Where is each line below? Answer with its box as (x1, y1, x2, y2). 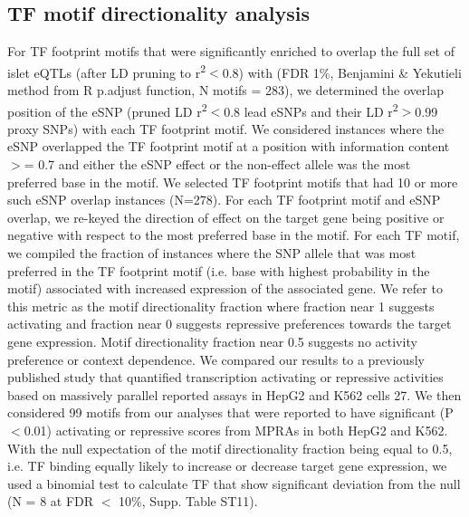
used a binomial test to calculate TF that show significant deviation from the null (7, 474, 461, 493)
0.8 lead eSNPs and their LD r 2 (224, 99, 398, 120)
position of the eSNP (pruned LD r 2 (7, 99, 207, 120)
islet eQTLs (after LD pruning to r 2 (7, 60, 206, 81)
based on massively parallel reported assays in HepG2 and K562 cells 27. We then (7, 385, 462, 404)
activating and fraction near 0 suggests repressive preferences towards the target (7, 314, 452, 333)
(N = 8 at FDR (7, 492, 94, 511)
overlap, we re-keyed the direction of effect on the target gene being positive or (7, 207, 445, 226)
